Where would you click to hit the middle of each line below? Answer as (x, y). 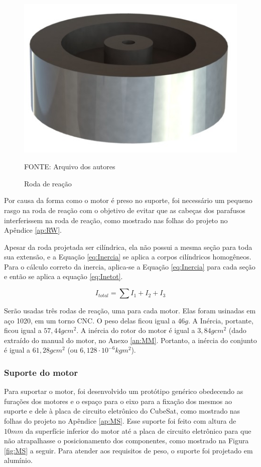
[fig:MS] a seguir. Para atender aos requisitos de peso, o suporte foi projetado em (128, 450)
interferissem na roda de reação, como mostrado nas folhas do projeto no (116, 220)
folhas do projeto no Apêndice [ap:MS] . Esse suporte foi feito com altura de (120, 421)
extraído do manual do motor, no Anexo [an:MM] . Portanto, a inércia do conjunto (130, 340)
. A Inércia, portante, (221, 320)
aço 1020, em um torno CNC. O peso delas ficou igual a (90, 320)
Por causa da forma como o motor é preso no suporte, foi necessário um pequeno (128, 200)
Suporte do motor (41, 372)
